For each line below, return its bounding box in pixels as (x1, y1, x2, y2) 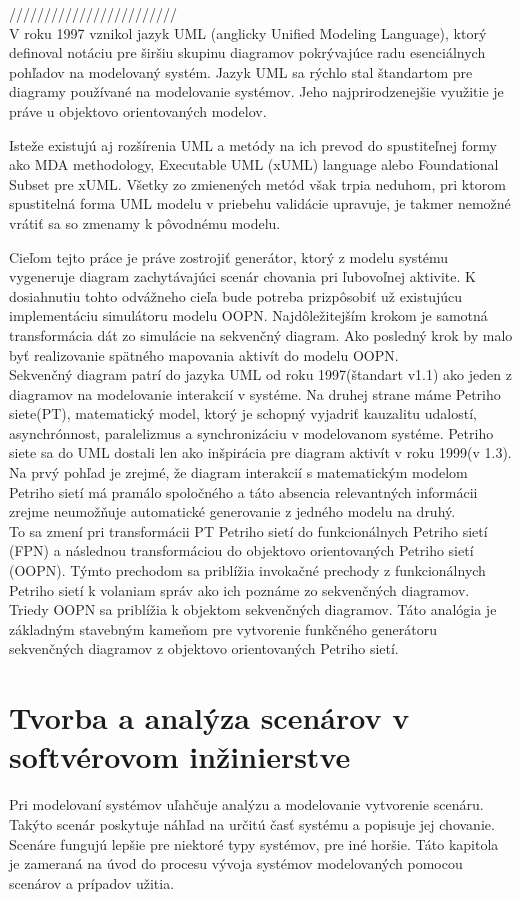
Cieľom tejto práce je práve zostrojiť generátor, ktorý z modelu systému (9, 246, 449, 267)
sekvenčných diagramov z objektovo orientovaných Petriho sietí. (9, 638, 399, 659)
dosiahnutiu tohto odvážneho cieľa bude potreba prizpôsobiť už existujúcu (9, 285, 463, 306)
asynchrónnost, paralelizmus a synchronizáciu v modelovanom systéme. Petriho (9, 422, 494, 443)
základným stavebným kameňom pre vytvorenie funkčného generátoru (9, 618, 438, 639)
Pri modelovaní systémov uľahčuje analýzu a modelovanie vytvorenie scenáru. (9, 794, 484, 815)
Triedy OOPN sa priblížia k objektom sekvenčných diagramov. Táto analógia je (9, 599, 497, 620)
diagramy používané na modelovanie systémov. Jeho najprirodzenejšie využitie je (9, 81, 504, 102)
